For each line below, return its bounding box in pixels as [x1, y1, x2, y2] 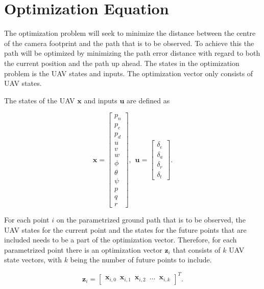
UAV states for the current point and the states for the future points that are [4, 224, 247, 235]
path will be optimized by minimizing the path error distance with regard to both [4, 48, 260, 58]
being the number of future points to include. [70, 254, 212, 265]
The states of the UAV [4, 95, 75, 105]
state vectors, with [4, 254, 62, 265]
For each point [4, 214, 50, 225]
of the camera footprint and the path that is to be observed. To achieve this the [4, 37, 254, 48]
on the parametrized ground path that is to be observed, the [56, 214, 246, 225]
